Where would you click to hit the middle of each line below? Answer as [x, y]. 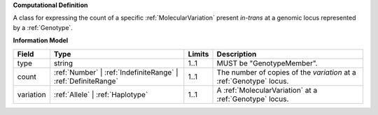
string [63, 63]
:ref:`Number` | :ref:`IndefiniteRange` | [116, 72]
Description [237, 54]
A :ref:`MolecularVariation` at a [267, 90]
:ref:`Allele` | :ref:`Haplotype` [101, 94]
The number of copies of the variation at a [286, 72]
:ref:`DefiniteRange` [86, 81]
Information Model [41, 40]
